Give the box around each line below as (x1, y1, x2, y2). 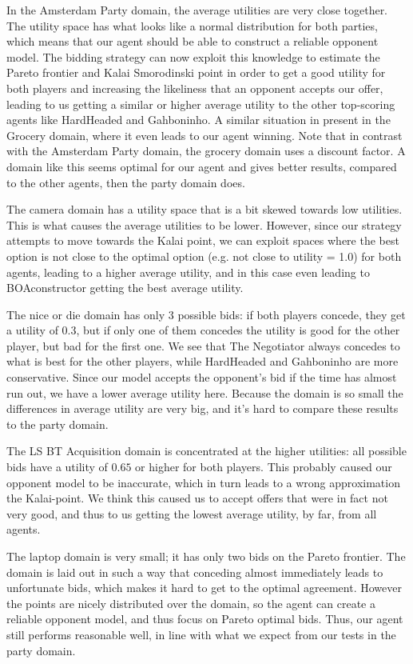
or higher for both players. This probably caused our (135, 458, 392, 475)
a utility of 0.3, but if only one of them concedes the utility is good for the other (6, 322, 400, 338)
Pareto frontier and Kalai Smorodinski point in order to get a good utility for (6, 64, 386, 81)
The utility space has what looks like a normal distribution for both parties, (6, 17, 378, 34)
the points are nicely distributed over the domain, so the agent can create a (6, 594, 375, 611)
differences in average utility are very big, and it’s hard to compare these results (6, 400, 399, 417)
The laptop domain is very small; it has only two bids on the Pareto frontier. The (6, 548, 406, 564)
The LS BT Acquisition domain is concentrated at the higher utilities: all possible (6, 442, 407, 459)
